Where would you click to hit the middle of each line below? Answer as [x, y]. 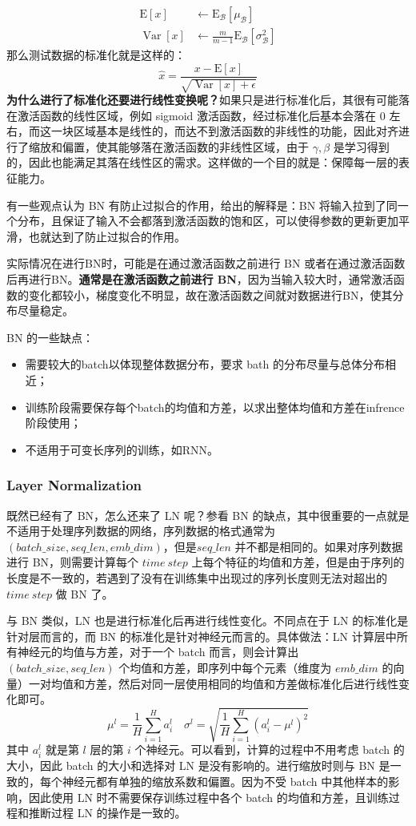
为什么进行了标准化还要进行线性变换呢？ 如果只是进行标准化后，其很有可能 [202, 100]
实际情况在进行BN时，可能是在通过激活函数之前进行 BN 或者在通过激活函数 [206, 263]
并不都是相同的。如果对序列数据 [319, 546]
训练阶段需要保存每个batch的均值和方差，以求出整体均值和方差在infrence [215, 407]
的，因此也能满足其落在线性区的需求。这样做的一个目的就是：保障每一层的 [202, 162]
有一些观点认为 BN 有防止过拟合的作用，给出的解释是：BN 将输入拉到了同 [202, 205]
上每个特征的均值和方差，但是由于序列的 [298, 562]
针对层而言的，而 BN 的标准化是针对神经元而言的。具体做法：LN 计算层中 [202, 636]
